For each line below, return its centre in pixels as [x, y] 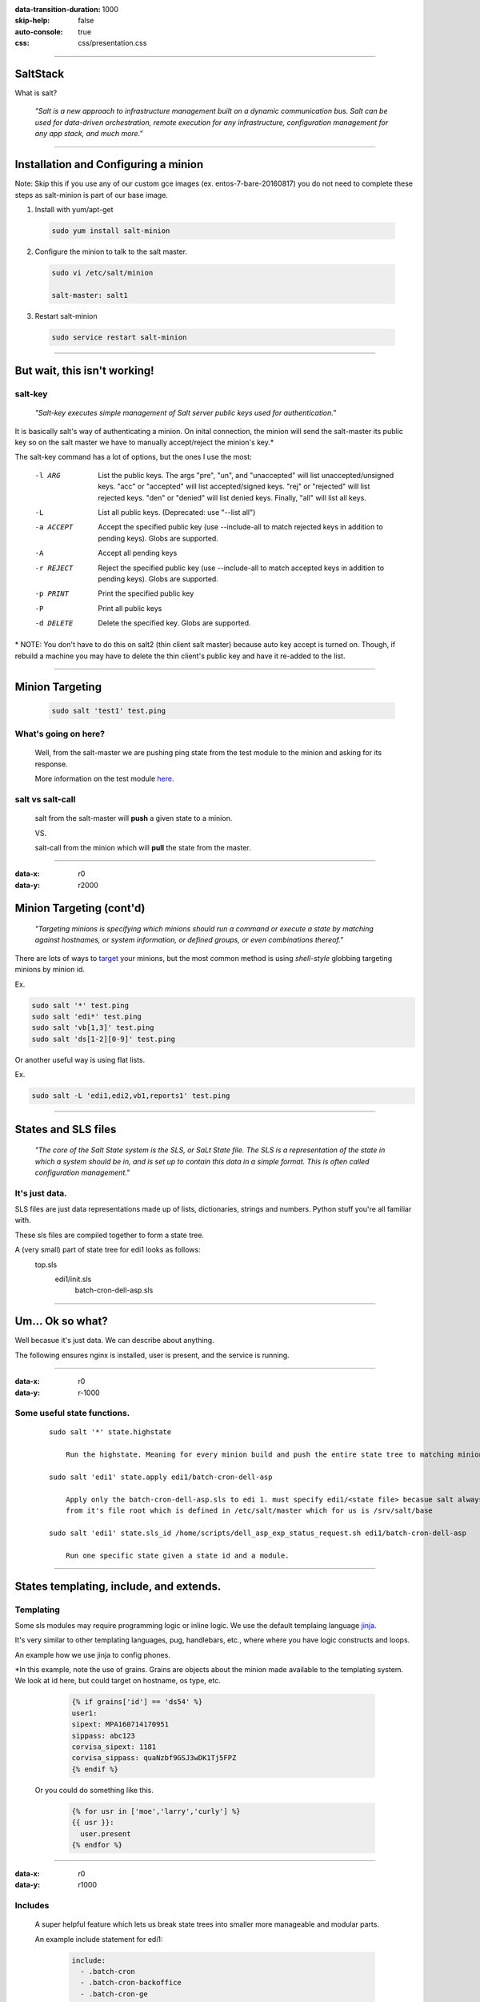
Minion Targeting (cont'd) [80, 908]
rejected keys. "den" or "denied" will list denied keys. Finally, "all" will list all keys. [232, 497]
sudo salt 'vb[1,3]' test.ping [93, 1028]
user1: [84, 1713]
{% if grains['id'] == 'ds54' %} [137, 1702]
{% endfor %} [97, 1845]
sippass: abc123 [104, 1735]
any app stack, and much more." [89, 134]
